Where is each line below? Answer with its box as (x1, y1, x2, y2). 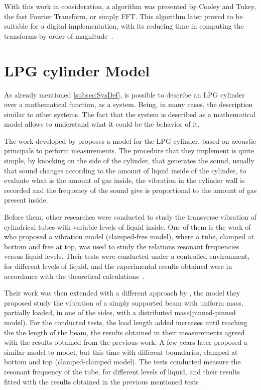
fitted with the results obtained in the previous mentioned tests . (4, 376, 204, 386)
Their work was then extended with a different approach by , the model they (4, 287, 240, 298)
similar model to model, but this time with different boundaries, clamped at (4, 346, 238, 357)
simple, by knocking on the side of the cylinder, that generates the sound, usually (4, 155, 254, 166)
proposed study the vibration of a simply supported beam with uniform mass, (4, 297, 243, 308)
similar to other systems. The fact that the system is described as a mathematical (4, 109, 255, 119)
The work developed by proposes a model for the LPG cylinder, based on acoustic (4, 135, 256, 146)
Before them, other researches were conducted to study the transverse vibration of (4, 212, 256, 222)
